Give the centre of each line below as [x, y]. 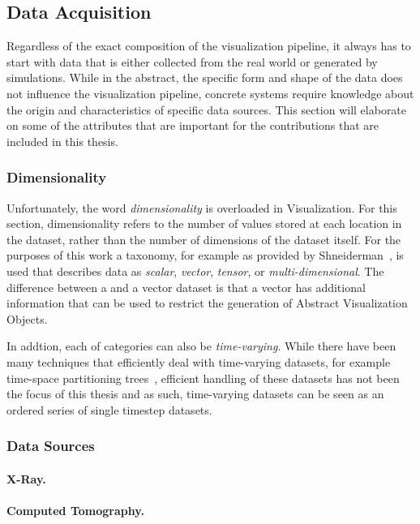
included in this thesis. [62, 141]
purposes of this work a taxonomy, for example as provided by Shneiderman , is [205, 255]
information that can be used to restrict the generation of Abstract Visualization [207, 303]
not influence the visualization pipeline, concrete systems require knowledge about [210, 93]
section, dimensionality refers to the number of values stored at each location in [204, 223]
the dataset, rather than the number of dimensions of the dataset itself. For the [204, 239]
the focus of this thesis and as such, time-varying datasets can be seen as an [195, 394]
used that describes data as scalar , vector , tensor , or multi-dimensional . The [195, 271]
